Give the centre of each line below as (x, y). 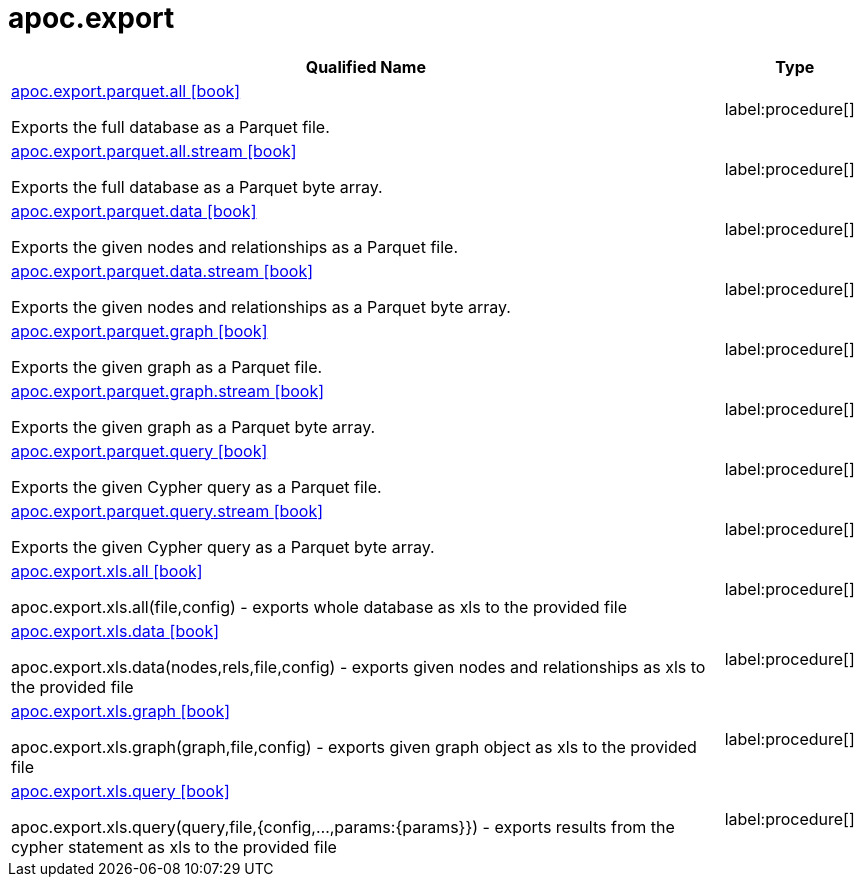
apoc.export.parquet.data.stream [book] (162, 270)
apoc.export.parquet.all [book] (126, 90)
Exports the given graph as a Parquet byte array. (193, 426)
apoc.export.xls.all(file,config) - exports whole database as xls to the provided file (319, 606)
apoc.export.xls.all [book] (107, 570)
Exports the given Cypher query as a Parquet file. (196, 486)
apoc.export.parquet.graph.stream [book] (168, 390)
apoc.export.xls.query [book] (120, 790)
